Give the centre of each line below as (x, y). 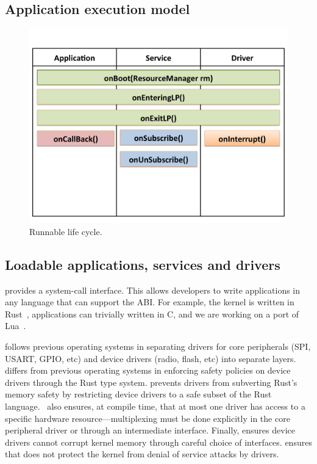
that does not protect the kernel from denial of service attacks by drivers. (142, 454)
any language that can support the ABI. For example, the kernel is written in (150, 302)
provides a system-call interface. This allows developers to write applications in (153, 290)
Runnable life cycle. (66, 231)
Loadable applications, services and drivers (143, 264)
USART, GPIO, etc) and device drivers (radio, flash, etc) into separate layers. (151, 358)
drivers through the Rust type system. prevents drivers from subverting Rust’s (151, 382)
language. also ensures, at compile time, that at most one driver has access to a (155, 406)
